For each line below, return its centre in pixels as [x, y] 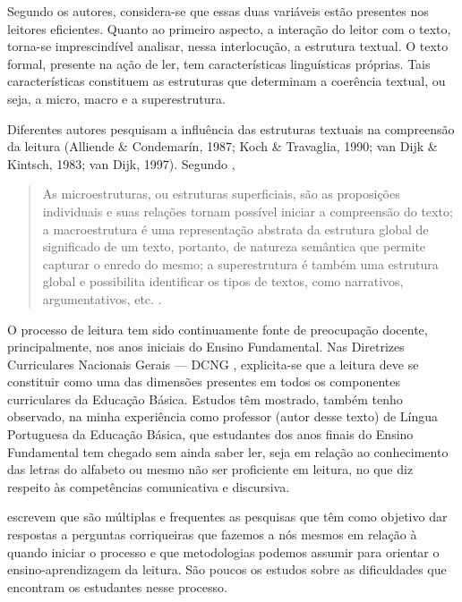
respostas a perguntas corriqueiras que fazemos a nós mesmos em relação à [212, 534]
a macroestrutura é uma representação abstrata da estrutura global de [235, 229]
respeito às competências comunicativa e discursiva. [149, 486]
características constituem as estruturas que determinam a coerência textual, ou [227, 81]
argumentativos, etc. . [102, 298]
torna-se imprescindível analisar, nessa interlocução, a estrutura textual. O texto [228, 46]
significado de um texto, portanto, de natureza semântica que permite [234, 246]
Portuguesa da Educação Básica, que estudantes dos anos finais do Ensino [210, 434]
